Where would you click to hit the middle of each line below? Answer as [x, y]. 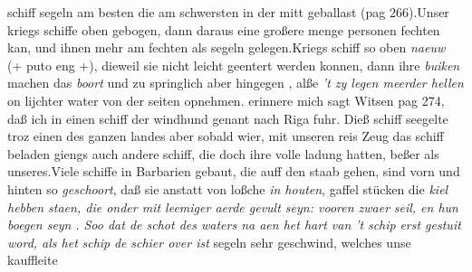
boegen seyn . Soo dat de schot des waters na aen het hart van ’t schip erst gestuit [234, 225]
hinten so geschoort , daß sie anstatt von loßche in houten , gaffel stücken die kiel [228, 188]
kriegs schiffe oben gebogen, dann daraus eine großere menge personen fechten [224, 29]
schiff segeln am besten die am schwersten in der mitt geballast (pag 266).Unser [228, 12]
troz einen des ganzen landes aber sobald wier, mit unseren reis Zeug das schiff [226, 136]
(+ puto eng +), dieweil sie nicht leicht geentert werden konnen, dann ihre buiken [234, 65]
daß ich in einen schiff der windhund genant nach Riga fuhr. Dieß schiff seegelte [228, 118]
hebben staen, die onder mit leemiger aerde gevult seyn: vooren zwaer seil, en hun [233, 206]
